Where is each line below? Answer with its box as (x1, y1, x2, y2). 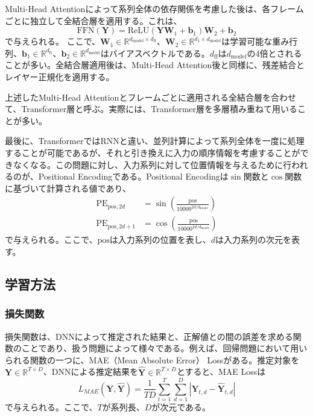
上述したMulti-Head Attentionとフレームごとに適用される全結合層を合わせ (5, 90, 296, 103)
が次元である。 (151, 401, 211, 413)
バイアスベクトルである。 (109, 46, 210, 59)
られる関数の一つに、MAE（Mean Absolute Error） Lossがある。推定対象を (5, 353, 300, 366)
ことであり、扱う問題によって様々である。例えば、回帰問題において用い (21, 342, 308, 354)
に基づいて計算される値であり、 (5, 181, 131, 194)
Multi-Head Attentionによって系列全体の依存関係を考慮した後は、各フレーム (5, 2, 304, 14)
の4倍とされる (247, 46, 302, 59)
